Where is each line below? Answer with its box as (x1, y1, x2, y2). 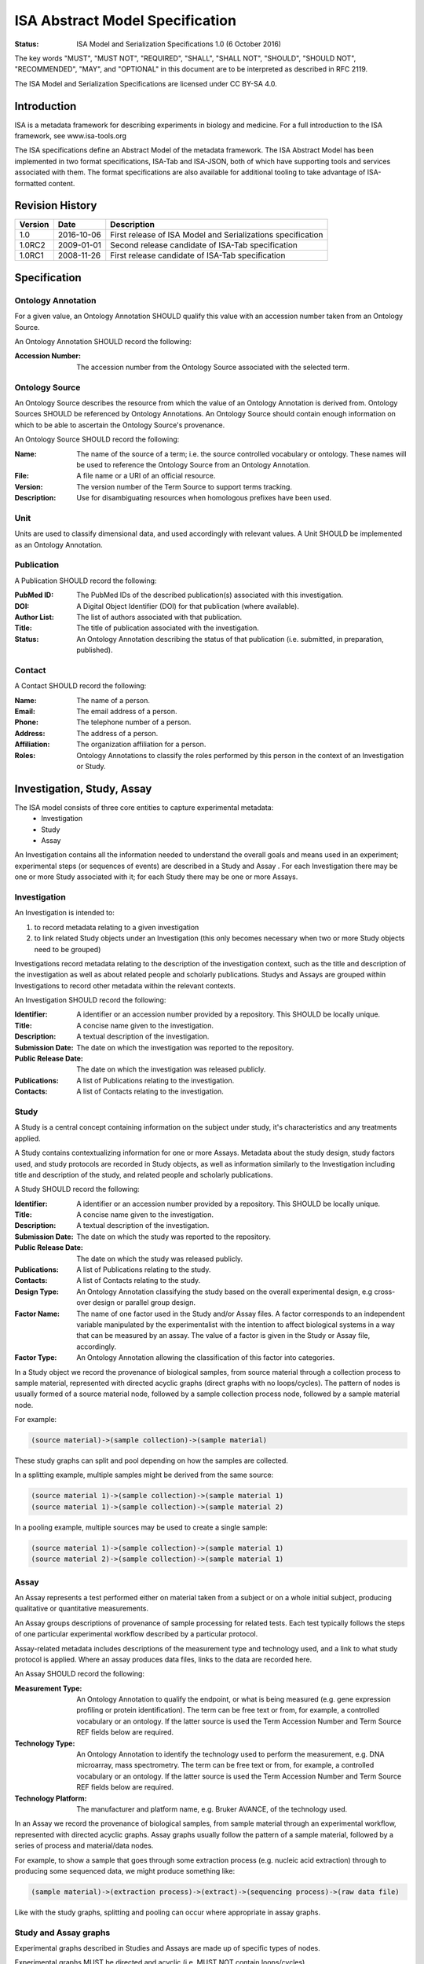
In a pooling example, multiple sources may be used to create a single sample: (14, 1522, 269, 1532)
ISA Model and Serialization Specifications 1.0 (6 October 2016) (76, 39, 282, 49)
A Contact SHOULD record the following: (14, 681, 147, 691)
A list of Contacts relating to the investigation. (76, 1086, 224, 1096)
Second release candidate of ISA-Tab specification (110, 240, 298, 251)
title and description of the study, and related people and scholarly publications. (14, 1170, 273, 1179)
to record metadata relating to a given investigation (34, 922, 199, 932)
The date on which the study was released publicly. (76, 1254, 243, 1263)
